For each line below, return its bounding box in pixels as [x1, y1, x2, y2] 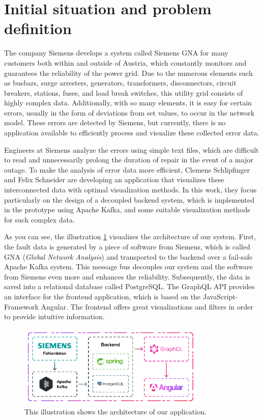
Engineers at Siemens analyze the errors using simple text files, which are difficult [4, 144, 259, 155]
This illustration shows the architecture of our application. [24, 406, 207, 417]
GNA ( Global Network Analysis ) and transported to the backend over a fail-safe [4, 251, 253, 262]
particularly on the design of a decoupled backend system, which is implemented [4, 194, 254, 205]
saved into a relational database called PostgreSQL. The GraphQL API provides [4, 281, 255, 292]
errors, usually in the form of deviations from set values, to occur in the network [4, 107, 255, 118]
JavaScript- [202, 291, 238, 301]
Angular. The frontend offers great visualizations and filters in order [41, 301, 253, 312]
